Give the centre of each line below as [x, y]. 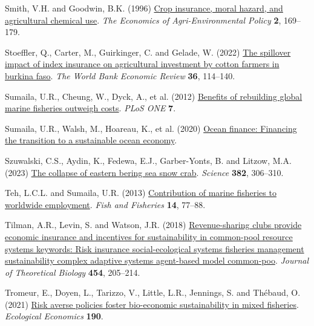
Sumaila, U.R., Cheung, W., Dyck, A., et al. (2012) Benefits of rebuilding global [154, 96]
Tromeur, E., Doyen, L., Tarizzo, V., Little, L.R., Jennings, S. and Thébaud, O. [153, 292]
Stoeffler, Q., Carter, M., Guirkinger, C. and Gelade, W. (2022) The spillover [148, 52]
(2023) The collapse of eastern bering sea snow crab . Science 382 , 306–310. [144, 172]
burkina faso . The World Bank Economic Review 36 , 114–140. [120, 75]
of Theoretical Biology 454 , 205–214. [73, 272]
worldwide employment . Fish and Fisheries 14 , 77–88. [105, 204]
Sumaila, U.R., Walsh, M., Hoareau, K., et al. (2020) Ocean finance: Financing [151, 128]
